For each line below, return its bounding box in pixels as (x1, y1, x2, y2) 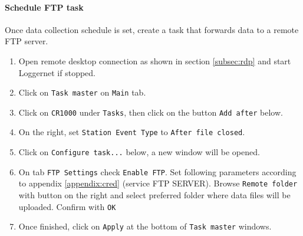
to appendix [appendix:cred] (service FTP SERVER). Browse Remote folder (18, 177, 298, 189)
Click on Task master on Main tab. (18, 86, 146, 99)
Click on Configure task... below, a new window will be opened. (18, 146, 260, 158)
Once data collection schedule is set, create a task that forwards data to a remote (5, 23, 299, 35)
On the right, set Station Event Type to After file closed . (18, 126, 245, 138)
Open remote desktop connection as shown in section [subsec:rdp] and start (18, 54, 291, 67)
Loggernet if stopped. (18, 66, 96, 78)
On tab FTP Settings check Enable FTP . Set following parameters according (18, 165, 297, 178)
